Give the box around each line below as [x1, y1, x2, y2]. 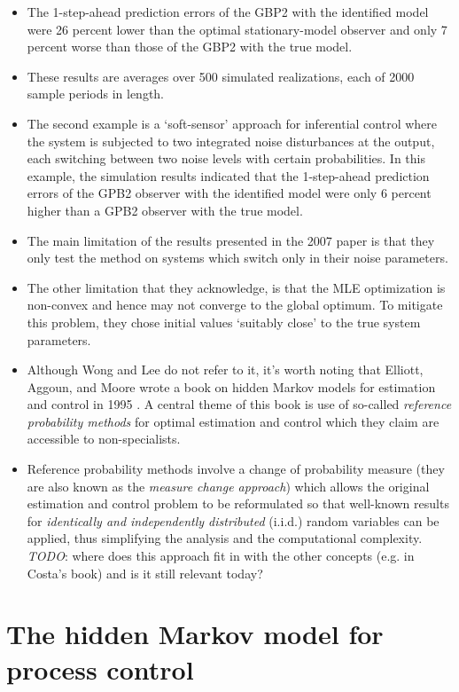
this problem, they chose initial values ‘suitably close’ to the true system [27, 312, 421, 331]
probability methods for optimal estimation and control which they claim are [27, 412, 440, 430]
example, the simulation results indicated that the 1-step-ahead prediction [27, 166, 430, 185]
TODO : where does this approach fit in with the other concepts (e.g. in [27, 547, 415, 565]
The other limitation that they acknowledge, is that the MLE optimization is [27, 278, 446, 296]
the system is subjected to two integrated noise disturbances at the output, [27, 131, 435, 150]
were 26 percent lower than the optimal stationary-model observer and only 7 [27, 20, 447, 38]
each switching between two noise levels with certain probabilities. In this [27, 149, 425, 168]
